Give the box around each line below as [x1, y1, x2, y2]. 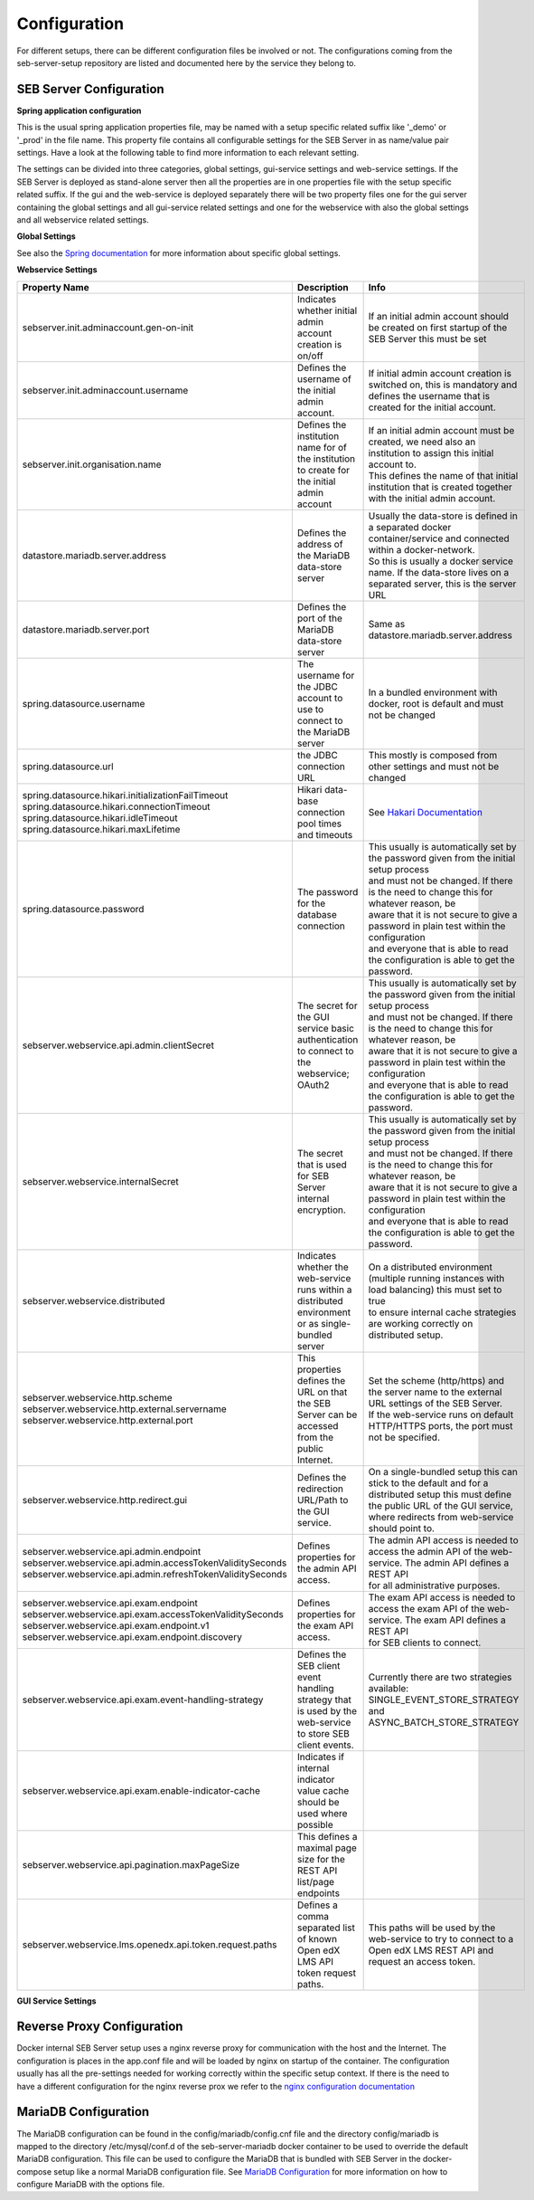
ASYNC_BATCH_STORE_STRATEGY [368, 1716, 520, 1729]
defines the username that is [368, 389, 491, 402]
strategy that [296, 1693, 351, 1706]
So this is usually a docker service [368, 555, 514, 567]
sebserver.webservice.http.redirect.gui [22, 1493, 188, 1506]
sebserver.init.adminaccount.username [22, 384, 189, 396]
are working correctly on [368, 1317, 473, 1329]
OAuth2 [296, 1078, 330, 1090]
